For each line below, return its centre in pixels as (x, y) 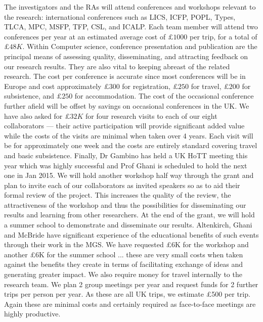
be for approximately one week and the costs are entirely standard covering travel (131, 145)
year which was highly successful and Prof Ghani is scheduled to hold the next (126, 165)
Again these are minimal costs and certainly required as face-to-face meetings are (130, 304)
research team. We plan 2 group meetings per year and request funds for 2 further (131, 284)
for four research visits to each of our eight (151, 116)
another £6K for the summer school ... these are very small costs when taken (124, 254)
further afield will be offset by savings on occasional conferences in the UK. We (127, 105)
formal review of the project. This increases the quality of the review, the (118, 195)
